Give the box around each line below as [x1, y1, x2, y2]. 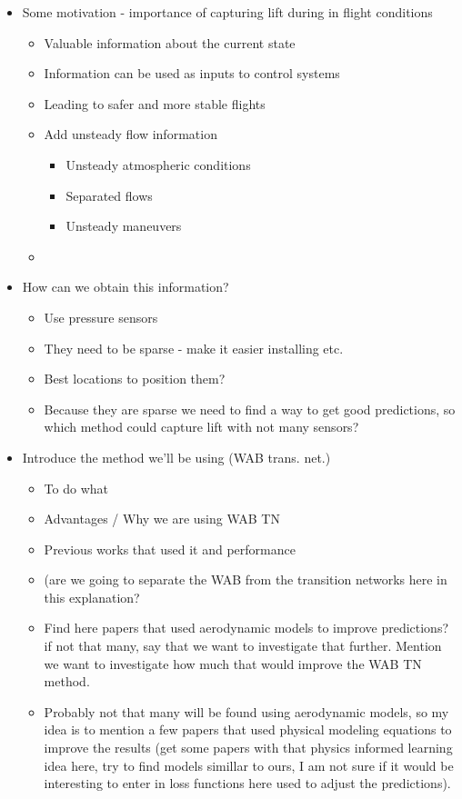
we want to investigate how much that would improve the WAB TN [44, 654, 422, 673]
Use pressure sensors [44, 307, 158, 326]
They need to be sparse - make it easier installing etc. [44, 338, 344, 357]
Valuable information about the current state [44, 33, 296, 52]
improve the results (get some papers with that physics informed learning [44, 738, 453, 757]
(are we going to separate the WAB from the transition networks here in [44, 570, 447, 589]
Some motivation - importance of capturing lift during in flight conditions [22, 3, 433, 21]
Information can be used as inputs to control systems [44, 64, 340, 83]
